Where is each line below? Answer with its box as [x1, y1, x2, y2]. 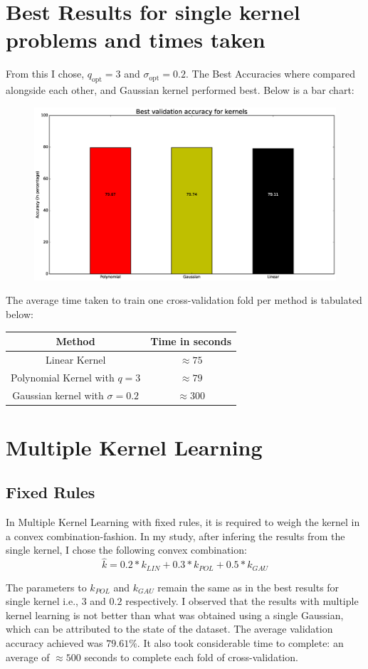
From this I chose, [6, 66, 85, 81]
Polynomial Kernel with [11, 369, 115, 384]
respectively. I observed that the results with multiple [125, 594, 359, 609]
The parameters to [6, 579, 87, 594]
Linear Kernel [46, 352, 106, 367]
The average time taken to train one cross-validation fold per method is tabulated [6, 293, 362, 307]
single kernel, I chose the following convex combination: [6, 542, 247, 557]
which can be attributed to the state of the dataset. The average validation [6, 621, 333, 636]
